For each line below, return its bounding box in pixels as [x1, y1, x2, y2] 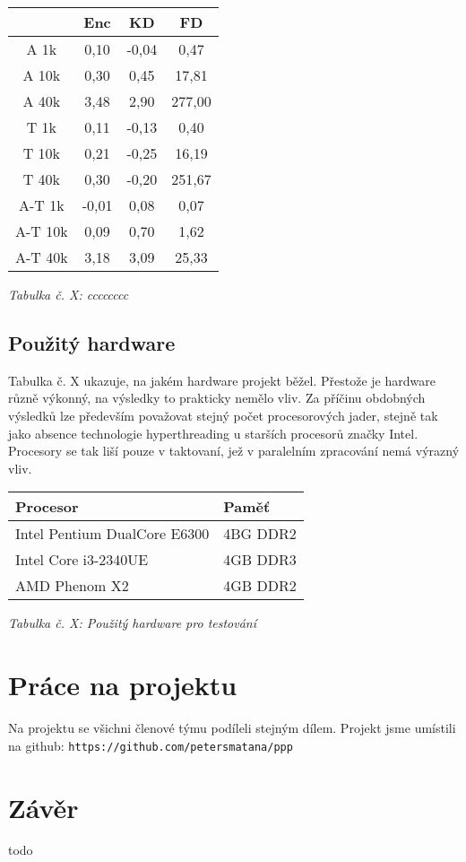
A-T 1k [19, 195, 65, 215]
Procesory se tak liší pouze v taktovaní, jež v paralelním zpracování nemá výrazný [8, 441, 460, 460]
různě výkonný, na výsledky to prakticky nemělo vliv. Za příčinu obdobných [8, 388, 426, 407]
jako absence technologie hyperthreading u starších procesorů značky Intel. [8, 423, 419, 442]
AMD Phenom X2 [15, 575, 129, 596]
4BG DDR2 [223, 523, 297, 544]
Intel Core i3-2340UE [15, 549, 149, 570]
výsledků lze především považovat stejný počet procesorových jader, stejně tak [8, 405, 438, 424]
